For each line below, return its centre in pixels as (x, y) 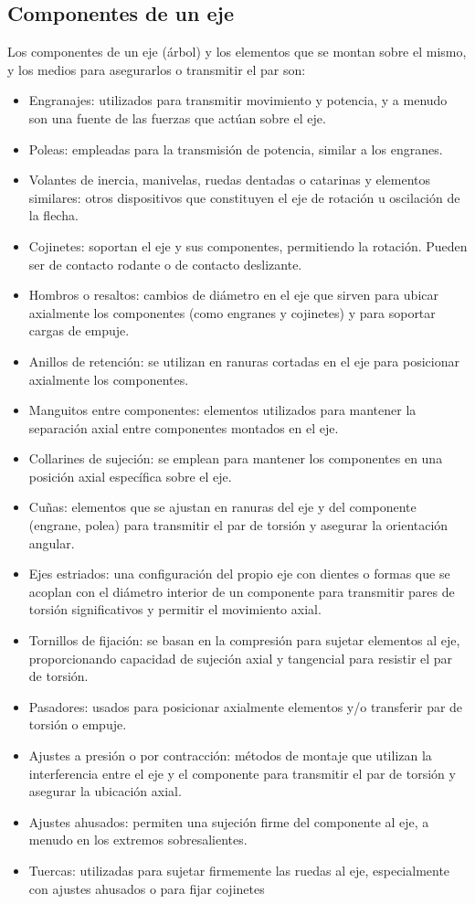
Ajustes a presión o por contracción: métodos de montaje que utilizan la (230, 755)
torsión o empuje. (78, 724)
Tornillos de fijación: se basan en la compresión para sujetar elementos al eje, (244, 640)
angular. (52, 542)
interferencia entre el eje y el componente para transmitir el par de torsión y (242, 773)
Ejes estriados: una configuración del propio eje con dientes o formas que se (239, 574)
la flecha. (53, 215)
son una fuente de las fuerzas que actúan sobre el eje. (177, 117)
